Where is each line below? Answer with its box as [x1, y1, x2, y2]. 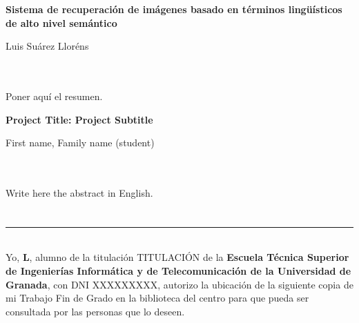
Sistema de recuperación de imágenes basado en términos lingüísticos [6, 2, 342, 16]
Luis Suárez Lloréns [6, 39, 89, 53]
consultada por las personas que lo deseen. [6, 304, 185, 318]
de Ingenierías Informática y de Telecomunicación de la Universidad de [6, 263, 351, 277]
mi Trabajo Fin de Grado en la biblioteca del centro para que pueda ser [6, 291, 309, 305]
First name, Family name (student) [6, 135, 155, 150]
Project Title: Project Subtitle [6, 112, 153, 126]
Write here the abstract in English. [6, 185, 153, 199]
